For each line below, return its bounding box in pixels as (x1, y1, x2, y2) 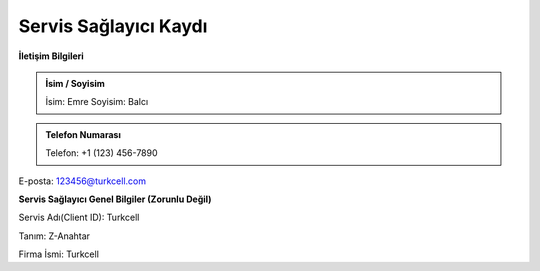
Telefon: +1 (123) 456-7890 (45, 147, 159, 159)
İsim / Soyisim (45, 77, 105, 89)
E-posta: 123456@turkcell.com (18, 175, 147, 187)
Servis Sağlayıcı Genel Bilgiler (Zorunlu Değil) (18, 193, 212, 205)
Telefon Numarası (45, 128, 122, 140)
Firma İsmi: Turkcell (18, 248, 100, 260)
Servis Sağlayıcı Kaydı (18, 15, 208, 37)
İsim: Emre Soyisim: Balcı (45, 96, 149, 108)
